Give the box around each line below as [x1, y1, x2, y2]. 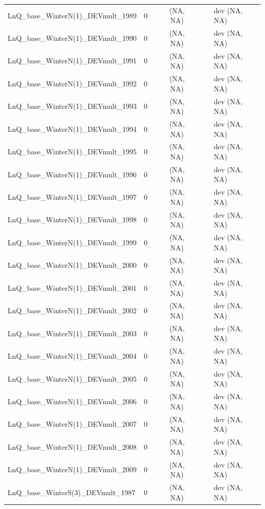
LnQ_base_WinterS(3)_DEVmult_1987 [8, 487, 136, 497]
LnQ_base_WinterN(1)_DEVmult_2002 [8, 305, 137, 316]
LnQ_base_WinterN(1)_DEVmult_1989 [8, 10, 137, 20]
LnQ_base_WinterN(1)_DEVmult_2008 [8, 441, 137, 452]
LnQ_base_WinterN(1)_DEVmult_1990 [8, 32, 137, 43]
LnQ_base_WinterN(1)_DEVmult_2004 [8, 351, 137, 361]
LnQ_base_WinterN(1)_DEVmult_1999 [8, 237, 137, 247]
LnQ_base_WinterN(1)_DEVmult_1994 [8, 123, 137, 134]
